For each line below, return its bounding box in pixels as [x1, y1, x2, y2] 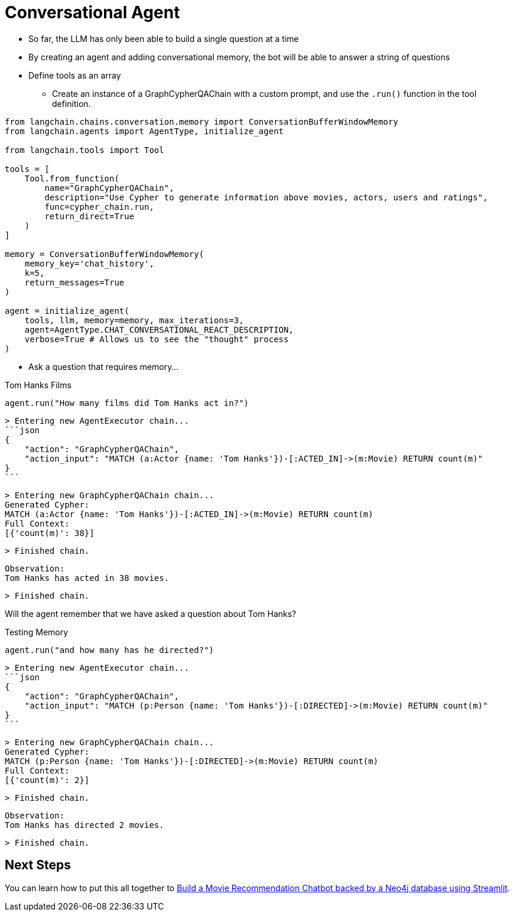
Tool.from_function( [24, 173, 119, 183]
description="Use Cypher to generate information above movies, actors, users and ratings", [44, 192, 488, 202]
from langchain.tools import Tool [5, 145, 164, 155]
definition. [52, 98, 91, 109]
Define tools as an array [28, 70, 121, 80]
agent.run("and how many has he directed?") [5, 645, 214, 655]
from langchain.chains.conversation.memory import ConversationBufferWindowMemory [5, 116, 398, 126]
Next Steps [5, 857, 71, 873]
